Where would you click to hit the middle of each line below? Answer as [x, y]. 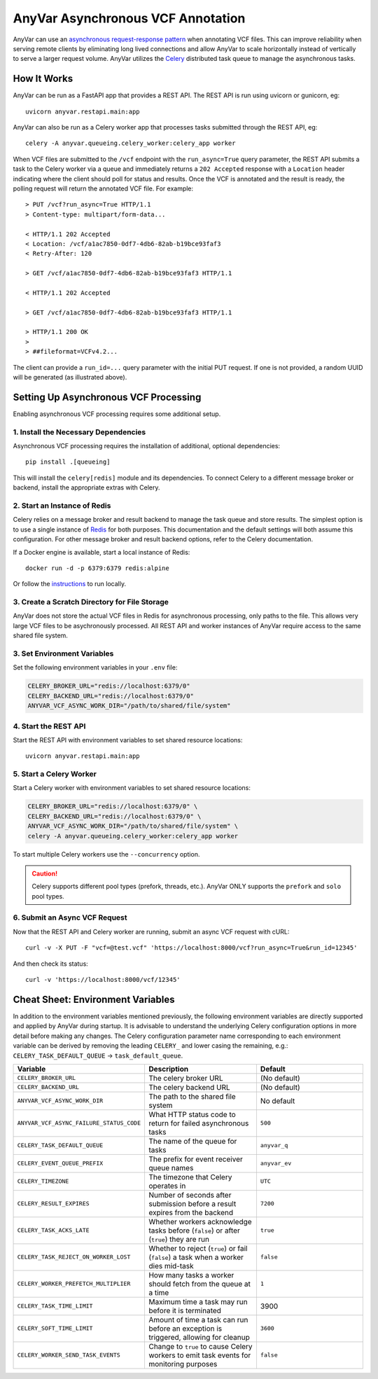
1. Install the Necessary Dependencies [79, 432]
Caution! [45, 873]
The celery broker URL [185, 1078]
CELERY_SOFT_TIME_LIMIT [55, 1328]
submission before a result [192, 1203]
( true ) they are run [179, 1239]
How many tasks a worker [191, 1275]
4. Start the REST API [49, 726]
